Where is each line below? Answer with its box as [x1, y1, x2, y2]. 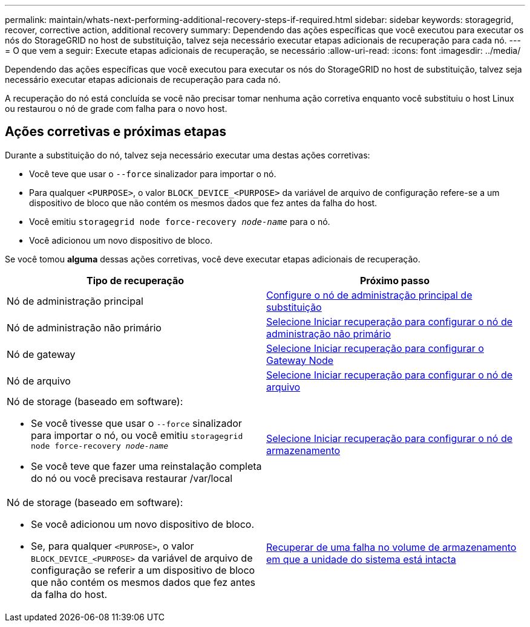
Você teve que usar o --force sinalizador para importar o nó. [29, 168, 276, 179]
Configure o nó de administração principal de [266, 288, 473, 301]
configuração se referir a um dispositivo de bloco [31, 564, 255, 576]
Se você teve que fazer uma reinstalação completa [31, 460, 262, 472]
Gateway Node [266, 354, 334, 366]
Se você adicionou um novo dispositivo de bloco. [31, 518, 255, 530]
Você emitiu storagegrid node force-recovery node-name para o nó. [29, 216, 330, 227]
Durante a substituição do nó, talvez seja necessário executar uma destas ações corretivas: [5, 149, 370, 160]
